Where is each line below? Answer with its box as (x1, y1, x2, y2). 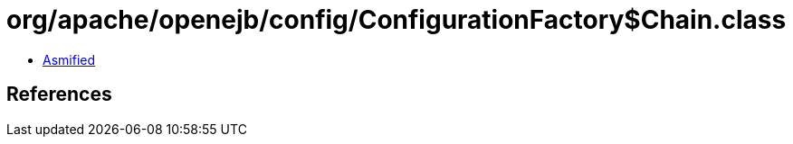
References (6, 83, 112, 106)
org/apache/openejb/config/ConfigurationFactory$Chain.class (6, 4, 787, 35)
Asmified (43, 51, 96, 67)
